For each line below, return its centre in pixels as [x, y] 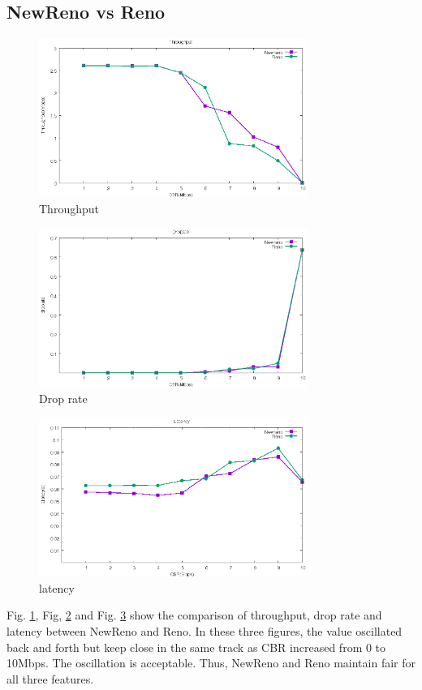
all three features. [50, 678]
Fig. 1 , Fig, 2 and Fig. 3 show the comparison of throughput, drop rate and [194, 615]
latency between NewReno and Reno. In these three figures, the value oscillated [205, 631]
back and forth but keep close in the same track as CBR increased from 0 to [196, 647]
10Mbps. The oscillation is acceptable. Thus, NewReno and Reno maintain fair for [211, 663]
